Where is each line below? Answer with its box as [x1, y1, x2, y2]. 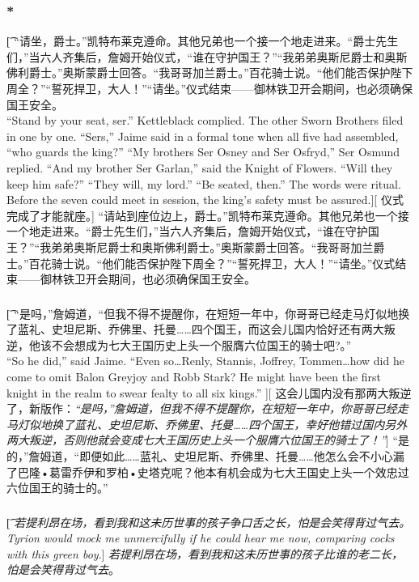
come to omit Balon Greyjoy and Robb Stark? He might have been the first [6, 368, 382, 385]
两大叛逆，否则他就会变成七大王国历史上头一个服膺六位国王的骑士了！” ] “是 [6, 431, 410, 448]
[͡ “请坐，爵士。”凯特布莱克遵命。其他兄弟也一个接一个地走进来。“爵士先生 [6, 32, 399, 49]
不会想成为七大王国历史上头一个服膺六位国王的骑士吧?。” [51, 336, 352, 353]
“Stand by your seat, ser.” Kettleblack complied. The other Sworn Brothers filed [6, 112, 404, 129]
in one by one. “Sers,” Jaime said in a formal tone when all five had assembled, [6, 127, 399, 144]
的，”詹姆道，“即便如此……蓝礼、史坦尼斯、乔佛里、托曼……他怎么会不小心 [6, 447, 393, 464]
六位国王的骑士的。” [6, 479, 108, 496]
